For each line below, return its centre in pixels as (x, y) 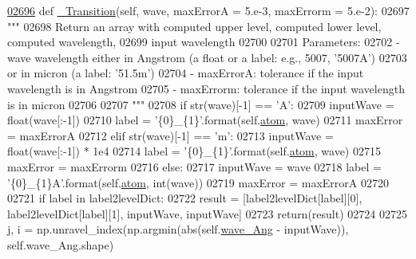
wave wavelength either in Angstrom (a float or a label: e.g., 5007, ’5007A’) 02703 (207, 57)
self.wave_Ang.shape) (61, 244)
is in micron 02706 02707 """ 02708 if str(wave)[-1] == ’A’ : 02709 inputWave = (201, 104)
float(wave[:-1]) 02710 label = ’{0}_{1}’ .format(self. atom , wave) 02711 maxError (205, 120)
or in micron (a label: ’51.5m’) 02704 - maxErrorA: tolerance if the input (186, 73)
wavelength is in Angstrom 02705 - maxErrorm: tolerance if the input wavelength (206, 88)
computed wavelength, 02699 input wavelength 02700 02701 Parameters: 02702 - (204, 42)
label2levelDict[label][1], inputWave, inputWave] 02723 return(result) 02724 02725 (207, 213)
